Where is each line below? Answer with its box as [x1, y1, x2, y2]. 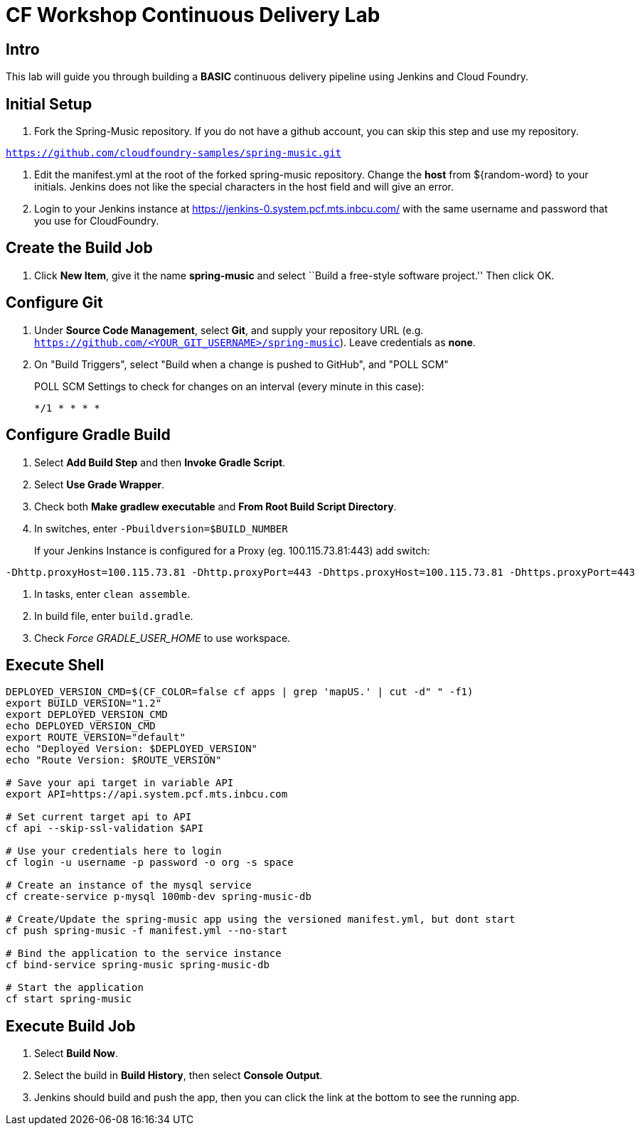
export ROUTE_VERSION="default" [6, 731, 186, 744]
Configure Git [6, 294, 103, 312]
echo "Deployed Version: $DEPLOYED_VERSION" [6, 743, 258, 755]
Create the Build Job [6, 239, 153, 257]
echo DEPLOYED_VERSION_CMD [6, 720, 156, 732]
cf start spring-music [6, 993, 132, 1005]
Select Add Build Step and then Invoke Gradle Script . [34, 456, 286, 468]
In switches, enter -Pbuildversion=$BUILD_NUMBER [34, 522, 288, 535]
